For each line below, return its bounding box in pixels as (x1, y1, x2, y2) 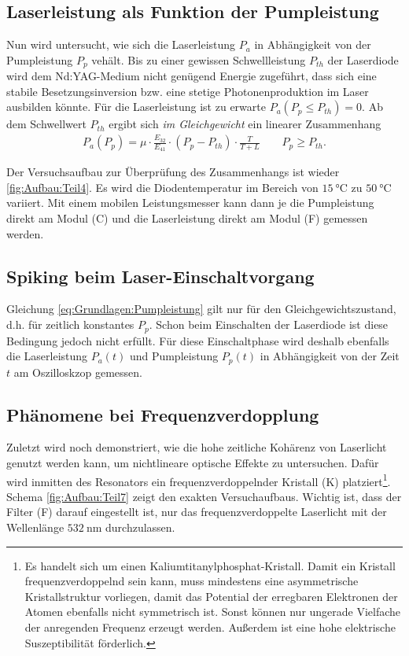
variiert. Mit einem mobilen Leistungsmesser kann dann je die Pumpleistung (6, 194, 374, 211)
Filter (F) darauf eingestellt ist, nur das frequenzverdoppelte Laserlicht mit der (6, 503, 387, 520)
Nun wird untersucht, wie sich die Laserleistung (6, 36, 236, 53)
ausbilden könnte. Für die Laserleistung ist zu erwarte (6, 98, 266, 115)
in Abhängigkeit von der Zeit (260, 348, 400, 364)
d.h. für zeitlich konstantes (6, 316, 134, 333)
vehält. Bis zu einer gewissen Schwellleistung (91, 51, 306, 68)
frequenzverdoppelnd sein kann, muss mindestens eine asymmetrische (24, 573, 359, 589)
